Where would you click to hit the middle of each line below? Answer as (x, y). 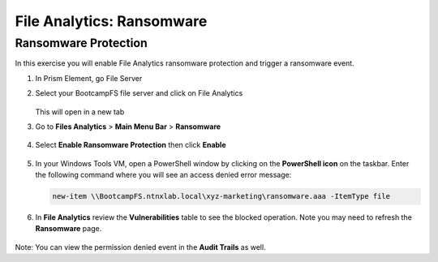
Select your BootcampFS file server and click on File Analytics (139, 93)
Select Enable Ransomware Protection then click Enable (131, 145)
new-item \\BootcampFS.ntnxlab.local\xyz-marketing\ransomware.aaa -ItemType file (221, 196)
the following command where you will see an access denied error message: (163, 175)
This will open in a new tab (80, 112)
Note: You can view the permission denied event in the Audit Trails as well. (141, 247)
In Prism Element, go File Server (89, 78)
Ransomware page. (69, 229)
